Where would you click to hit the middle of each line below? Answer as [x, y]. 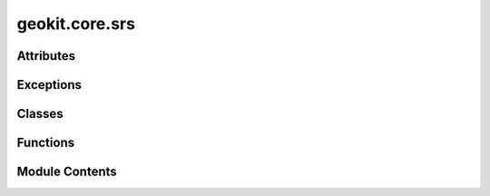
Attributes [46, 56]
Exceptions [49, 85]
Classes [40, 114]
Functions [46, 143]
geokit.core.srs [76, 24]
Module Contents [67, 172]
